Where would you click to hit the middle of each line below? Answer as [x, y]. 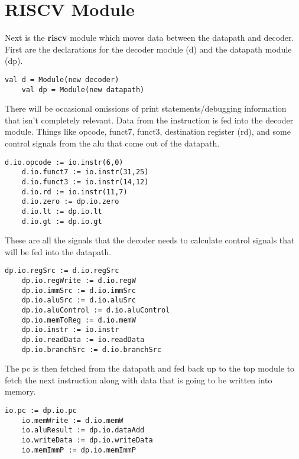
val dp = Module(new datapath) [83, 89]
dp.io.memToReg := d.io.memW [79, 320]
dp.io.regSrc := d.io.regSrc [62, 271]
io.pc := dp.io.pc [41, 411]
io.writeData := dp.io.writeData [87, 440]
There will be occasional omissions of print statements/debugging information [146, 108]
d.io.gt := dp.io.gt [62, 221]
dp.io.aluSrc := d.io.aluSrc [79, 300]
